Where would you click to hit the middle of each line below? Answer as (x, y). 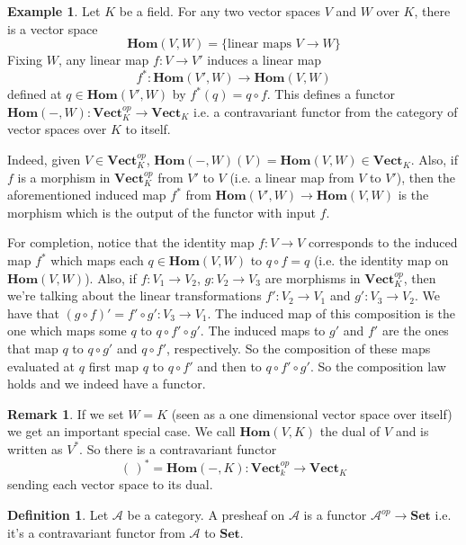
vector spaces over (57, 129)
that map (33, 348)
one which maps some (67, 331)
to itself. (148, 129)
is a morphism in (64, 177)
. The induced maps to (263, 331)
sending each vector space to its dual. (110, 484)
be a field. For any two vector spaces (220, 11)
